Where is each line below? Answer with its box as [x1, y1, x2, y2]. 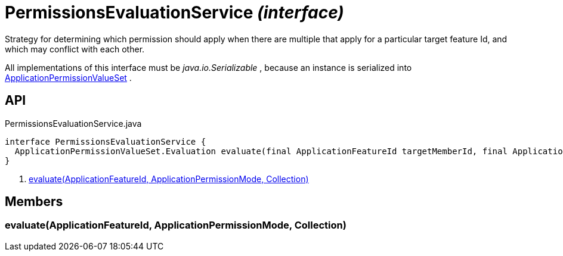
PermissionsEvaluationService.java [5, 118, 142, 129]
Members [5, 194, 63, 210]
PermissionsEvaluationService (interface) [5, 2, 344, 23]
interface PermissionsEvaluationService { [5, 136, 206, 146]
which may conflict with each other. [5, 43, 145, 54]
